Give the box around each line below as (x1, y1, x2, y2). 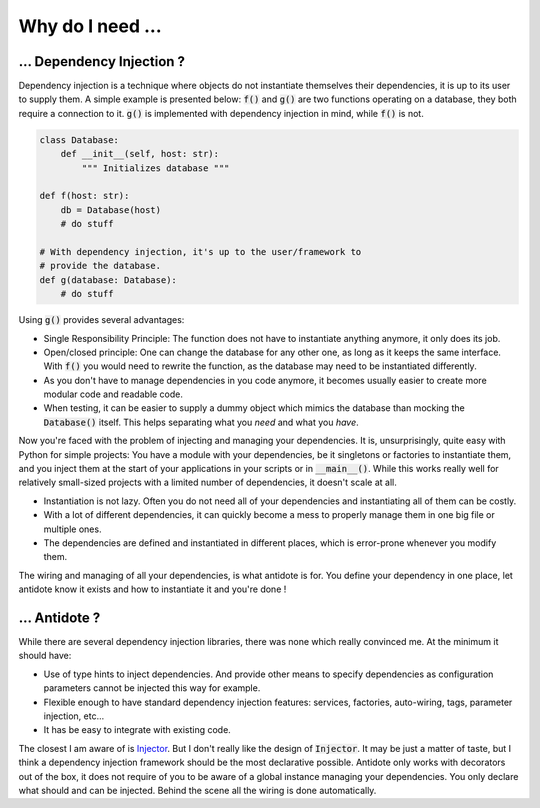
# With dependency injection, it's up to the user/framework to (39, 246, 362, 257)
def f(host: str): (39, 190, 130, 202)
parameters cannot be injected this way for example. (43, 682, 261, 694)
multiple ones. (43, 523, 102, 535)
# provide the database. (39, 260, 162, 272)
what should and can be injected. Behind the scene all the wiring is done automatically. (18, 784, 377, 796)
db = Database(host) (60, 204, 162, 215)
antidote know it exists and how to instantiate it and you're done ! (18, 583, 287, 595)
